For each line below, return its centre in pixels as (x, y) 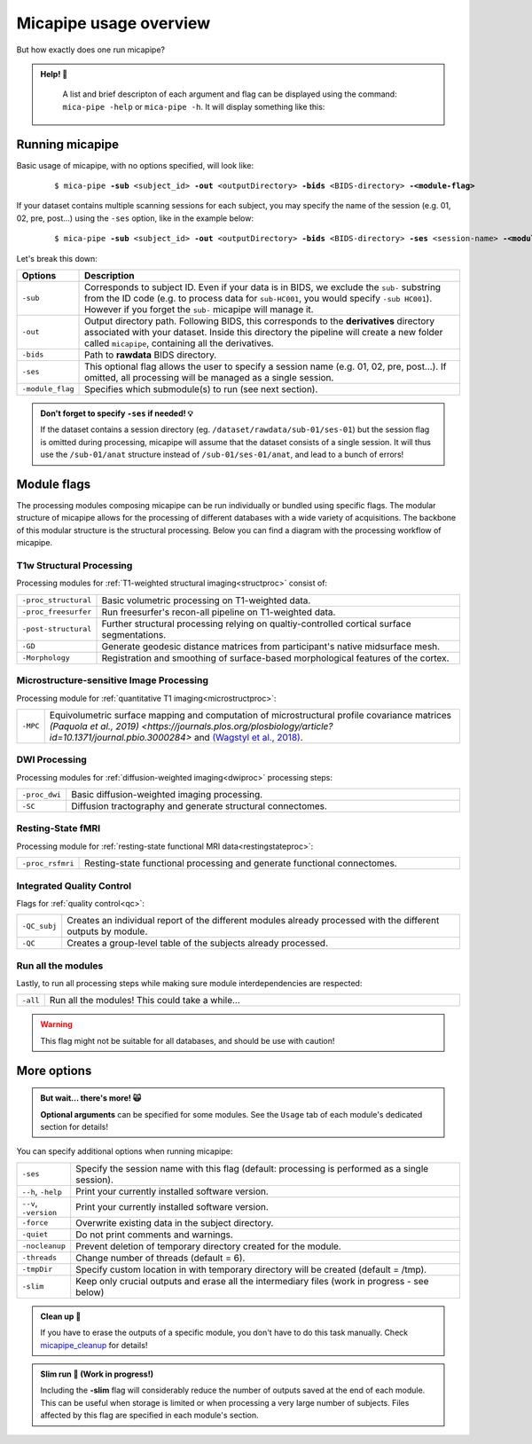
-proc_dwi (42, 794)
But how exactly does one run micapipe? (91, 50)
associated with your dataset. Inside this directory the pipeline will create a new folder (264, 332)
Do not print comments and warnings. (155, 1235)
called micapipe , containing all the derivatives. (179, 343)
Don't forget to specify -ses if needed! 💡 (117, 413)
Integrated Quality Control (74, 885)
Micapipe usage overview (113, 23)
